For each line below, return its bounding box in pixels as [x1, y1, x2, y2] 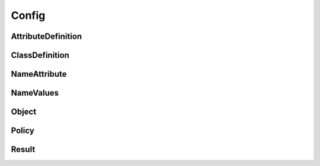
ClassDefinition [11, 50, 69, 60]
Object [11, 107, 37, 117]
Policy [11, 126, 35, 136]
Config [11, 9, 46, 22]
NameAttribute [11, 69, 68, 79]
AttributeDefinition [11, 31, 82, 41]
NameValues [11, 88, 59, 98]
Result [11, 145, 36, 155]
